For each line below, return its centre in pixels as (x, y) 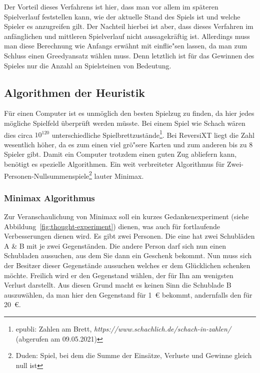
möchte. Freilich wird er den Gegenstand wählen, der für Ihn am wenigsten (119, 275)
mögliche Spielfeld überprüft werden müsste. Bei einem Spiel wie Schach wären (125, 123)
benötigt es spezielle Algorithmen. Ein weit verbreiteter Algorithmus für (114, 164)
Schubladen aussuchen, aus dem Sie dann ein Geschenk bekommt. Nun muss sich (128, 255)
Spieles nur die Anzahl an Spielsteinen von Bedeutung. (88, 65)
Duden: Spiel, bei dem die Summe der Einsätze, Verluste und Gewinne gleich (134, 355)
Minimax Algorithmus (49, 197)
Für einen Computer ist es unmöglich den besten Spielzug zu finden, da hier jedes (129, 113)
